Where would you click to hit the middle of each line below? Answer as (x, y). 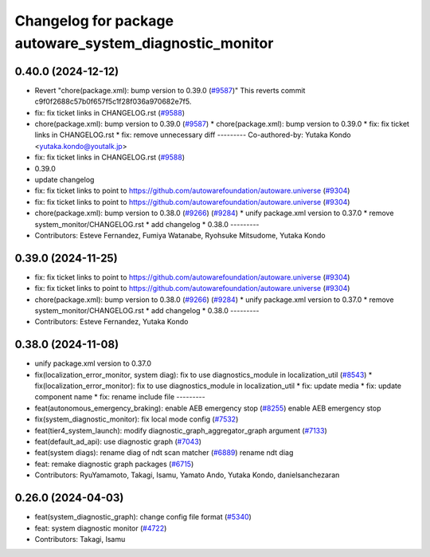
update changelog (64, 179)
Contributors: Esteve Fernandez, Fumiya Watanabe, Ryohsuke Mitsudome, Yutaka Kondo (180, 235)
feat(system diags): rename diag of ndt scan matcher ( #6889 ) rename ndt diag (164, 453)
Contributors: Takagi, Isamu (80, 539)
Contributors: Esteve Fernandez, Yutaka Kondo (111, 322)
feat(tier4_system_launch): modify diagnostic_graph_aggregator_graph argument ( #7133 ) (181, 430)
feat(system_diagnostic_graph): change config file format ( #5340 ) (143, 517)
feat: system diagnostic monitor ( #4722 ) (101, 528)
